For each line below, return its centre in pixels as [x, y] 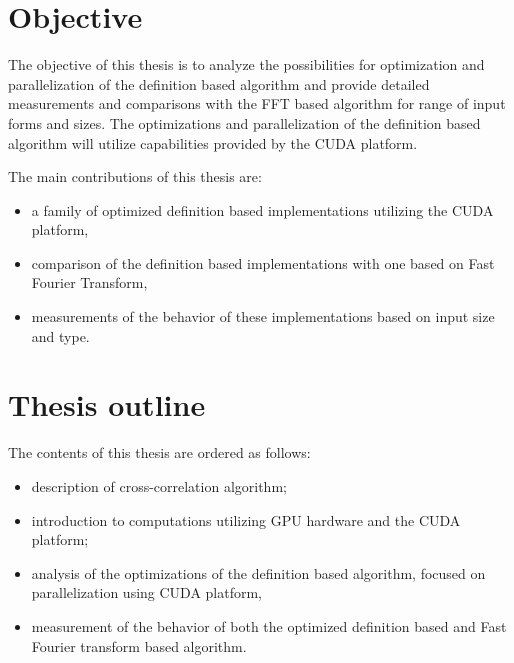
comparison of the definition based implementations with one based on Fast [263, 262]
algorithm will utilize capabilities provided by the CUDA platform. [213, 142]
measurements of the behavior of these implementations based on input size [263, 316]
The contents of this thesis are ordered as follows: [159, 452]
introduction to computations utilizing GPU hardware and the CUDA [246, 519]
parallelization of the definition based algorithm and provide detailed [219, 83]
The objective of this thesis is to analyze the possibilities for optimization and [246, 64]
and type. [60, 335]
